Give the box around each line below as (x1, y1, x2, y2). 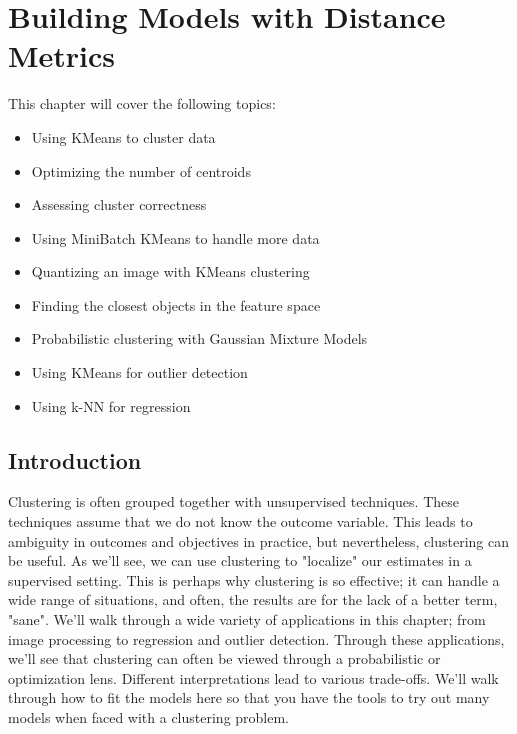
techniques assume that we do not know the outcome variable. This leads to (8, 511, 473, 532)
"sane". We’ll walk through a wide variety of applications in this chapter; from (8, 609, 486, 630)
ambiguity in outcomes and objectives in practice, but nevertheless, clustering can (8, 530, 509, 551)
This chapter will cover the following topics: (8, 93, 276, 114)
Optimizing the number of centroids (31, 160, 251, 181)
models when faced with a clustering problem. (8, 706, 290, 727)
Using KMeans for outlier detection (31, 362, 248, 383)
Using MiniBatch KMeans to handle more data (31, 227, 320, 248)
